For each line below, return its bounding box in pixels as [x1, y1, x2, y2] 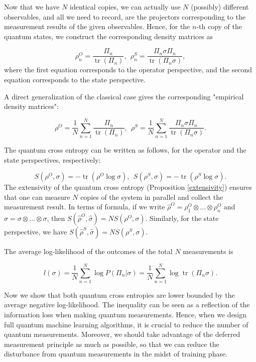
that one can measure [4, 191, 70, 202]
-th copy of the [196, 21, 242, 32]
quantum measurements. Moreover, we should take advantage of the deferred [4, 329, 240, 339]
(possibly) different [191, 2, 249, 12]
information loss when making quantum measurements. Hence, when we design [4, 309, 247, 320]
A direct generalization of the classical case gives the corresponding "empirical [4, 91, 244, 101]
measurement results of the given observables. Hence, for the [4, 21, 190, 32]
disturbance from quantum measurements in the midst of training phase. [4, 348, 228, 359]
